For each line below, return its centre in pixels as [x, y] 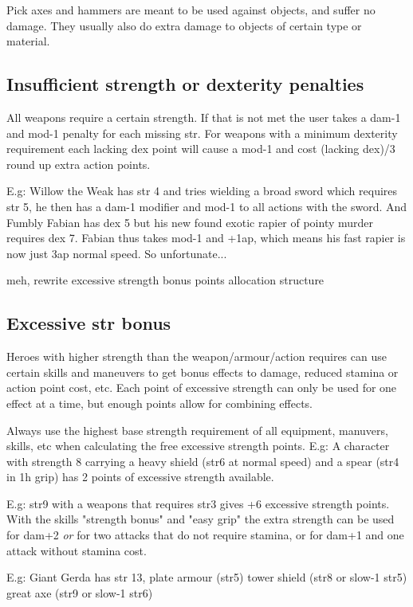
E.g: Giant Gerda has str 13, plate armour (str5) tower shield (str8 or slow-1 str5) [207, 577]
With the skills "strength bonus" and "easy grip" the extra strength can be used [201, 519]
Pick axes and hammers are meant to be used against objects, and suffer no [191, 10]
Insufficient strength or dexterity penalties [185, 84]
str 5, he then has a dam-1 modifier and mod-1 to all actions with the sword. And [207, 206]
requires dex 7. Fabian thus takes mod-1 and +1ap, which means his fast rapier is [206, 238]
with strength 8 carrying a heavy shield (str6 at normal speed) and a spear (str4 [203, 461]
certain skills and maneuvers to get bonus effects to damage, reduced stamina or [203, 372]
